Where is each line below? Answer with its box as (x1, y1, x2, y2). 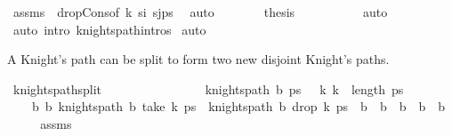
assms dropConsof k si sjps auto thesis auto (12, 3, 388, 20)
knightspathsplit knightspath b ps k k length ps (12, 79, 404, 98)
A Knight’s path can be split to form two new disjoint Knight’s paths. (7, 50, 390, 68)
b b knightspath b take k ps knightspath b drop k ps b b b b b (31, 97, 446, 116)
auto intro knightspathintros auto (12, 20, 206, 38)
